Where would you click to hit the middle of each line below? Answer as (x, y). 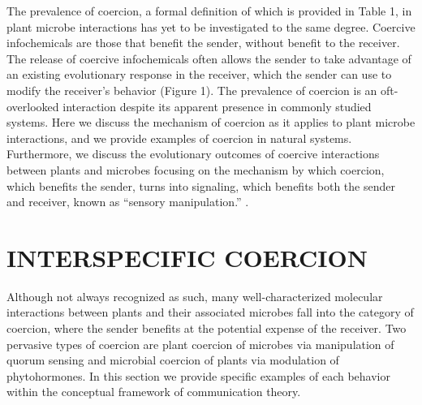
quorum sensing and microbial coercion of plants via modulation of (173, 360)
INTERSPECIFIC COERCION (187, 257)
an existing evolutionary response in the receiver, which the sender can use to (199, 74)
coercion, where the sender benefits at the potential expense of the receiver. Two (207, 328)
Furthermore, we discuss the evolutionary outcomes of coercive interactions (193, 154)
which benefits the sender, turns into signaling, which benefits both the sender (201, 185)
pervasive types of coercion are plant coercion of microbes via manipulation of (200, 344)
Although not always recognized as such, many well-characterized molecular (195, 296)
